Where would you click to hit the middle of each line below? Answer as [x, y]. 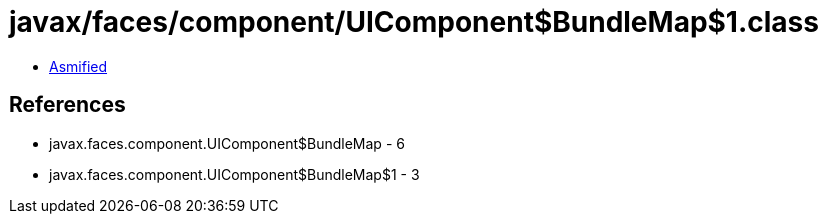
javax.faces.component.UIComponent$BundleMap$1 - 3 [234, 174]
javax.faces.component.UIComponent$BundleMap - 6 [227, 143]
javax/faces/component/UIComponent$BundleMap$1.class [414, 22]
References [67, 105]
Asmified [78, 66]
